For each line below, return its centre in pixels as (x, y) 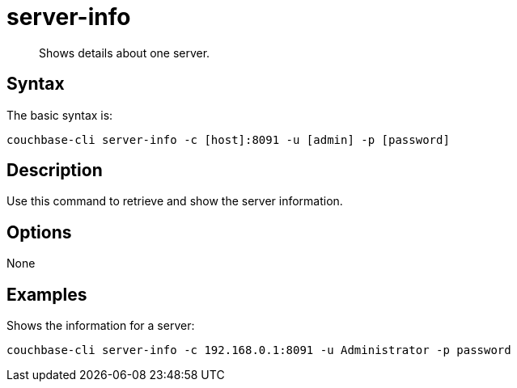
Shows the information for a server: (101, 326)
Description (55, 171)
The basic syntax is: (60, 115)
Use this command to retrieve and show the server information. (175, 201)
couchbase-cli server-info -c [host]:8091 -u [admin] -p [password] (228, 139)
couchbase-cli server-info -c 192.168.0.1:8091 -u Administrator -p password (259, 350)
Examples (47, 294)
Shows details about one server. (125, 53)
